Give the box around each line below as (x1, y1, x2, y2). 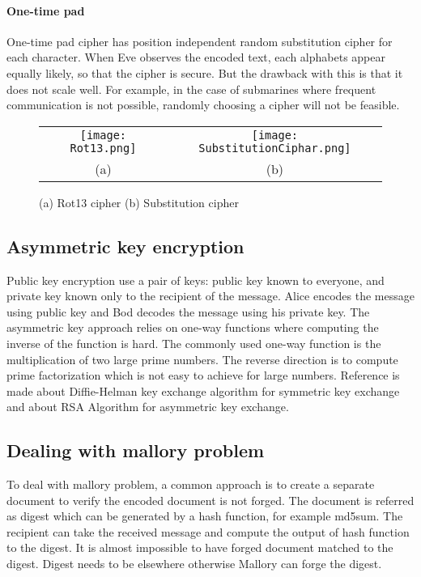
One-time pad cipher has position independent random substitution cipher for (6, 32, 393, 49)
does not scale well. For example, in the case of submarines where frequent (6, 80, 376, 97)
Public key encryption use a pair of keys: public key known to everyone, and (6, 271, 385, 288)
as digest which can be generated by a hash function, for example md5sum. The (6, 507, 403, 524)
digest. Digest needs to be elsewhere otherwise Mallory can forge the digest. (6, 555, 382, 572)
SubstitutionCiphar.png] (198, 141, 351, 155)
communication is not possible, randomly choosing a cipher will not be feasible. (6, 96, 400, 113)
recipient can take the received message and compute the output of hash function (6, 523, 410, 540)
